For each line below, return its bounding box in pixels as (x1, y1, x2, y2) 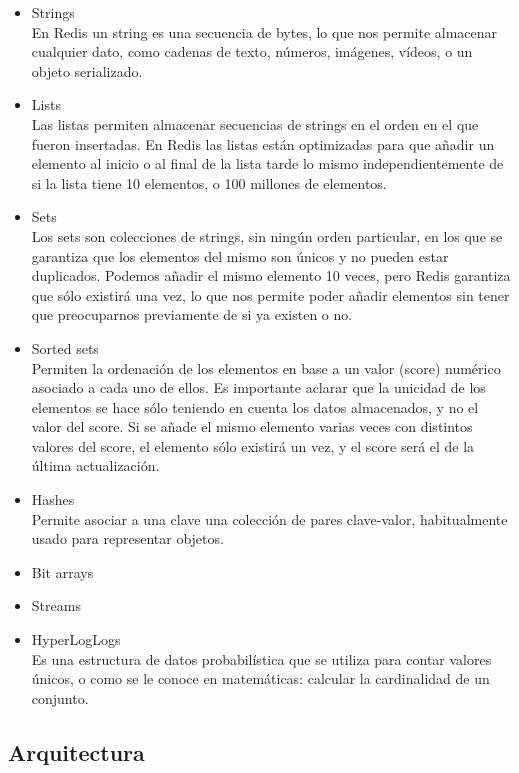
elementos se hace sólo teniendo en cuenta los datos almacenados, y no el (31, 396, 479, 417)
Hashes (31, 489, 75, 510)
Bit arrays (31, 561, 94, 582)
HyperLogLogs (31, 629, 121, 650)
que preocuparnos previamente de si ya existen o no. (31, 304, 353, 325)
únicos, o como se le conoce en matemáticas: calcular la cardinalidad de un (31, 668, 490, 689)
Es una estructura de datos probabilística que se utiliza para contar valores (31, 648, 492, 669)
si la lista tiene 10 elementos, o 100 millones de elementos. (31, 172, 387, 193)
